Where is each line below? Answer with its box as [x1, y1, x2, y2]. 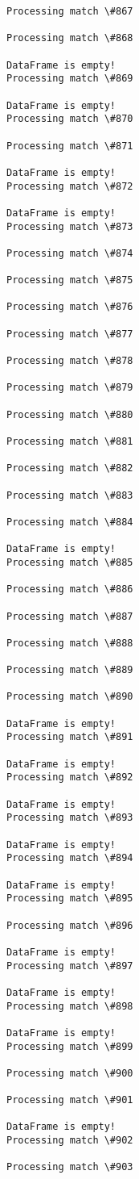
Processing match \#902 [6, 1135, 133, 1147]
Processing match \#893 [6, 812, 133, 824]
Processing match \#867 [6, 6, 133, 17]
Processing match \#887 [6, 610, 133, 622]
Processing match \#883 [6, 489, 133, 501]
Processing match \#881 [6, 436, 133, 447]
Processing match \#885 [6, 556, 133, 568]
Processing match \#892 [6, 771, 133, 784]
